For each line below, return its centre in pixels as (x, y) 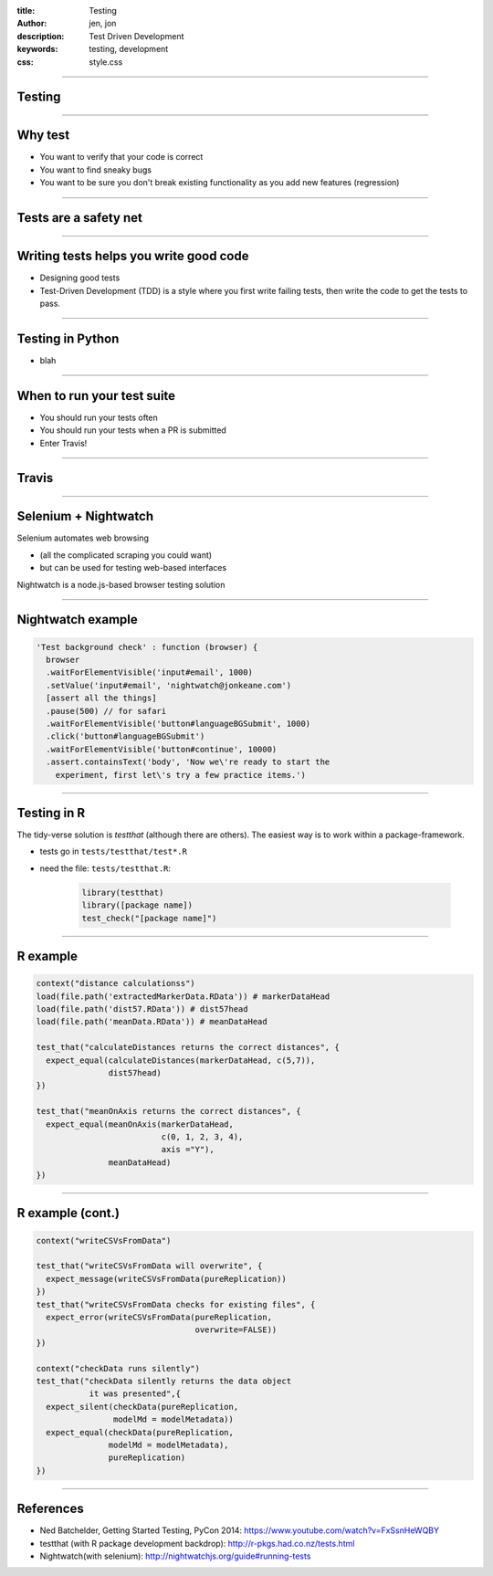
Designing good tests (80, 278)
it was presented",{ (135, 1394)
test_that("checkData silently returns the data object (164, 1381)
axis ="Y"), (188, 1150)
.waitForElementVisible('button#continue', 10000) (162, 749)
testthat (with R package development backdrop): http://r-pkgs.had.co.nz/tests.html (197, 1543)
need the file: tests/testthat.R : (105, 868)
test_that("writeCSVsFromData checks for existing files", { (176, 1304)
